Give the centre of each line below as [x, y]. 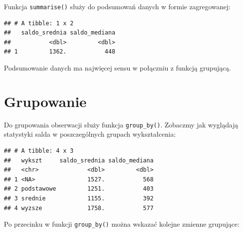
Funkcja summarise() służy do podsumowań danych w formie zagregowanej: [117, 6]
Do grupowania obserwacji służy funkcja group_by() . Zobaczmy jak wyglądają [121, 124]
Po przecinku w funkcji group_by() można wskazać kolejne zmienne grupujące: [122, 224]
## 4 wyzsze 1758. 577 [79, 208]
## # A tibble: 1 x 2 [39, 23]
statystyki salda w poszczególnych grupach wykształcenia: [90, 134]
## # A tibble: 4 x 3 [39, 151]
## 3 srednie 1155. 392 [79, 198]
